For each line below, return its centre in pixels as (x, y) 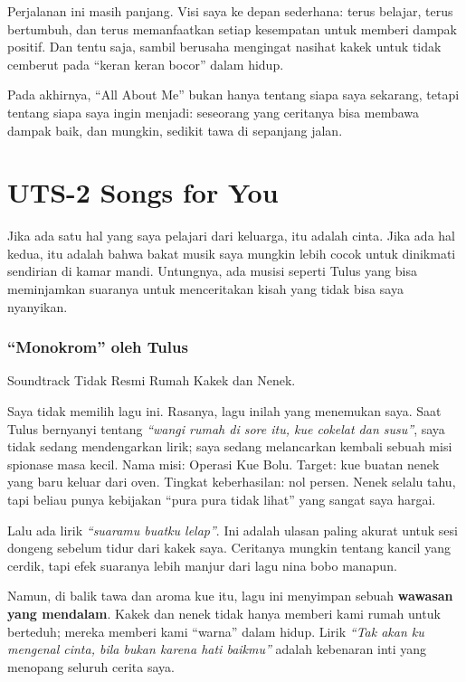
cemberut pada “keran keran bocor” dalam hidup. (146, 64)
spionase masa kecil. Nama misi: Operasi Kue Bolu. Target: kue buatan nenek (223, 464)
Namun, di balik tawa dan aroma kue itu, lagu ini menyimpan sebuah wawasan (230, 596)
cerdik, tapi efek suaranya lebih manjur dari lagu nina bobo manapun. (202, 565)
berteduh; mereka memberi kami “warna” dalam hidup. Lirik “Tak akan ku (216, 631)
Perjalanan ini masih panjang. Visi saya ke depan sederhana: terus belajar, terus (230, 11)
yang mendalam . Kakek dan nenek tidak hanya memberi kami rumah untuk (224, 613)
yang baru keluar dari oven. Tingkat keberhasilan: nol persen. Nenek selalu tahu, (232, 482)
